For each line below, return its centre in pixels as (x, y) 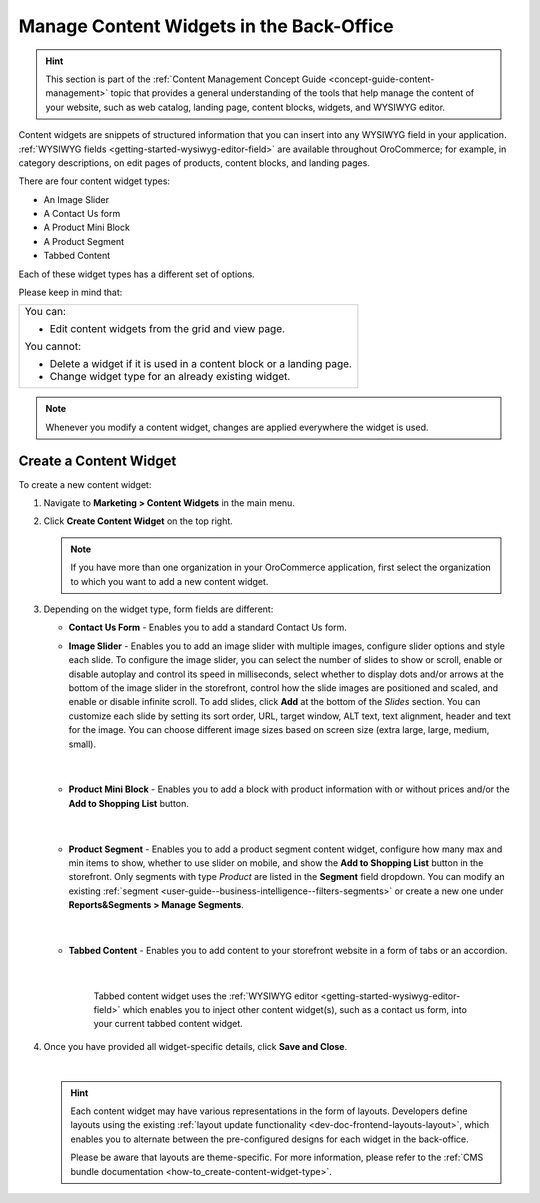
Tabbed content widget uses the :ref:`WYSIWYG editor (206, 996)
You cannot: (53, 347)
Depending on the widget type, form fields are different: (158, 609)
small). (82, 744)
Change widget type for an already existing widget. (170, 377)
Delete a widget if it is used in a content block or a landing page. (200, 364)
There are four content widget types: (94, 181)
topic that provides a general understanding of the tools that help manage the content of (292, 93)
